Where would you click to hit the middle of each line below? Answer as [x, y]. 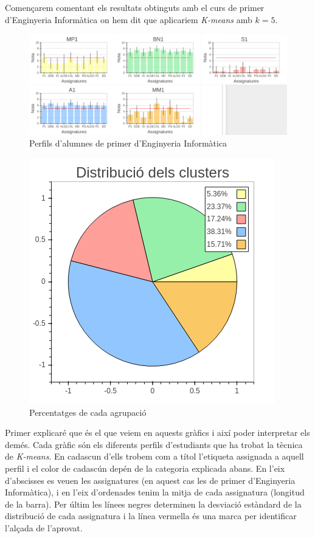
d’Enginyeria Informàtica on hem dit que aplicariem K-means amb [129, 19]
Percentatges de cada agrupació [88, 412]
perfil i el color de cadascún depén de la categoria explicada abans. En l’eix [145, 468]
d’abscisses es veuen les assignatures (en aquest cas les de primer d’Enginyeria [150, 480]
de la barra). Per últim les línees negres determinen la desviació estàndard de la [153, 504]
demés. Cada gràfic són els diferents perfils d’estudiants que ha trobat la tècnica [154, 444]
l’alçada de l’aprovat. [44, 527]
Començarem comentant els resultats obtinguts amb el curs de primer [135, 7]
